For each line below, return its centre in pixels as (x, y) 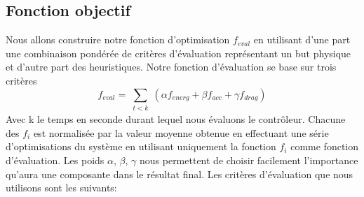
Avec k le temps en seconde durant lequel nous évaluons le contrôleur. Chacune (176, 119)
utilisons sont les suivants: (61, 188)
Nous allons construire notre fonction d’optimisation (118, 39)
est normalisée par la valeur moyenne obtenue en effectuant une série (181, 132)
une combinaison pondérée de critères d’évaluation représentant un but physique (178, 53)
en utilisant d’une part (302, 39)
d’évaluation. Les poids (55, 160)
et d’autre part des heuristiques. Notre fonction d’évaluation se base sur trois (171, 67)
